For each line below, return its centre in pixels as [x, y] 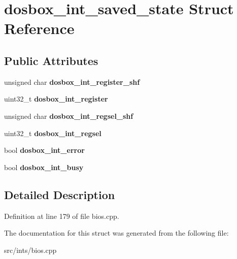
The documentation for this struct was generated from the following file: [116, 233]
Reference [39, 28]
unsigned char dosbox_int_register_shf [72, 82]
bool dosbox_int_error [44, 150]
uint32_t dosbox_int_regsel [53, 133]
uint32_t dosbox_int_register [56, 99]
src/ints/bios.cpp [30, 250]
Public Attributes [51, 60]
